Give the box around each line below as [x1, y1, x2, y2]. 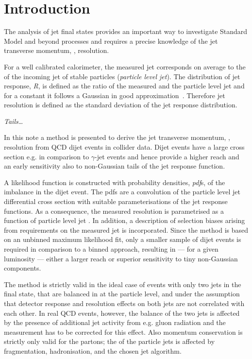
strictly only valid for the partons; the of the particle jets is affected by [4, 336, 215, 346]
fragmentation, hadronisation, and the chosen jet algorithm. [4, 345, 182, 356]
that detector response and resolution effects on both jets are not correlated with [4, 298, 245, 308]
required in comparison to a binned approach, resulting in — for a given [4, 244, 218, 254]
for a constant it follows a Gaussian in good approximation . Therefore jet [4, 90, 225, 100]
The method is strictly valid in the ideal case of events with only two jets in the [4, 279, 241, 289]
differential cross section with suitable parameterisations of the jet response [4, 196, 228, 206]
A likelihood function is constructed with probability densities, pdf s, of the [4, 177, 225, 187]
